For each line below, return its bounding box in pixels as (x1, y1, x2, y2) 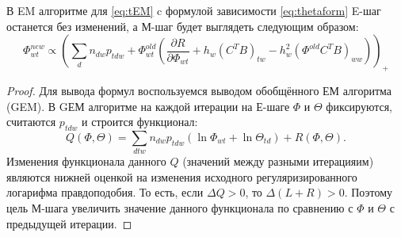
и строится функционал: (82, 113, 198, 130)
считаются (6, 113, 56, 130)
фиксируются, (326, 97, 393, 114)
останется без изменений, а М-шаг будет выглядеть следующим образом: (6, 17, 359, 34)
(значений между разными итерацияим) (182, 153, 374, 170)
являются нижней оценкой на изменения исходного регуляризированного (6, 168, 357, 185)
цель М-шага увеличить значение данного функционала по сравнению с (6, 200, 353, 216)
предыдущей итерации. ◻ (6, 215, 132, 231)
